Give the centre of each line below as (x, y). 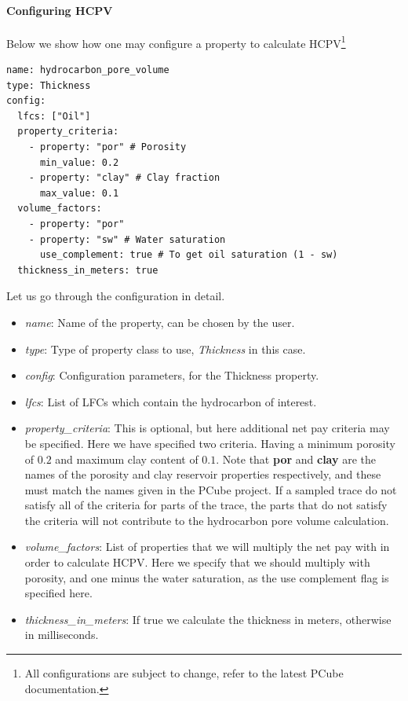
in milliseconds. (62, 635)
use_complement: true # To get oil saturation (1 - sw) (189, 255)
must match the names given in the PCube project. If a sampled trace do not (211, 489)
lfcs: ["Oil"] (54, 116)
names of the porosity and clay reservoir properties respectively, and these (203, 474)
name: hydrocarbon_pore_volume (88, 70)
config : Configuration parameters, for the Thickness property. (172, 375)
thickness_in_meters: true (88, 270)
